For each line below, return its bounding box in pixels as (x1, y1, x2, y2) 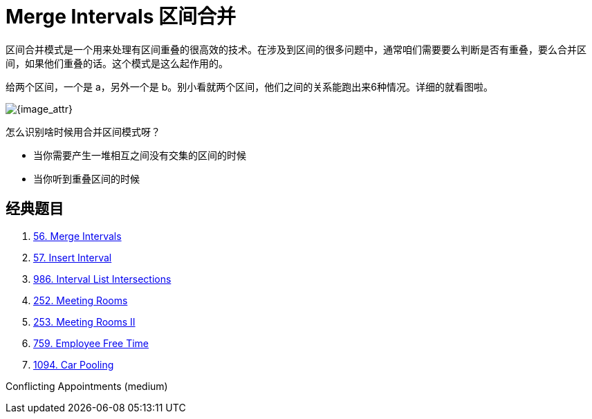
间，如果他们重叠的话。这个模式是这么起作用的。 (6, 57, 228, 69)
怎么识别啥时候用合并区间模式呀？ (6, 125, 160, 138)
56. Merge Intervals (33, 230, 122, 242)
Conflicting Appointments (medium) (6, 380, 168, 392)
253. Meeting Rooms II (33, 315, 136, 328)
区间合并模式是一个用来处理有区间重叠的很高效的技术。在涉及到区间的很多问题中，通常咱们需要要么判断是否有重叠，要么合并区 (6, 43, 586, 55)
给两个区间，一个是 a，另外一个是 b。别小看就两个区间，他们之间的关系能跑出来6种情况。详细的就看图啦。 (6, 80, 493, 93)
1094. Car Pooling (33, 358, 114, 371)
